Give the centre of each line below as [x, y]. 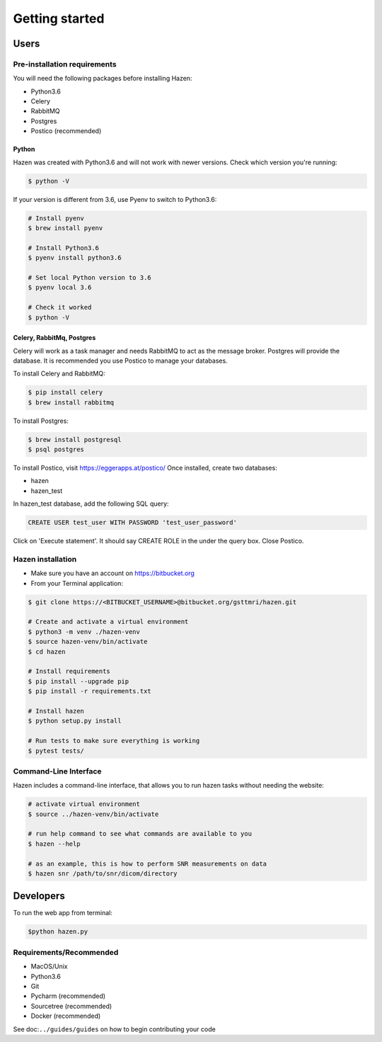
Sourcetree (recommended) [71, 1006]
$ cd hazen [47, 651]
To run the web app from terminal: [63, 913]
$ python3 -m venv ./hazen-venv [84, 632]
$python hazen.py [58, 932]
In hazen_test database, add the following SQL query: [91, 504]
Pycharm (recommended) [68, 996]
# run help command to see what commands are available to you [140, 834]
